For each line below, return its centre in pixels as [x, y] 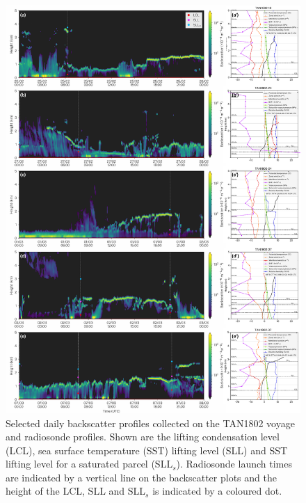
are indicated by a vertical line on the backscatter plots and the [141, 477]
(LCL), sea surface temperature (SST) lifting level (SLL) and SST [147, 450]
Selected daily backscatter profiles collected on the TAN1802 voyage [150, 423]
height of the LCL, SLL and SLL [76, 491]
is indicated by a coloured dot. [217, 491]
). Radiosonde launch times [234, 464]
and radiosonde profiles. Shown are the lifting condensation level [143, 437]
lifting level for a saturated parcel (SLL [89, 464]
